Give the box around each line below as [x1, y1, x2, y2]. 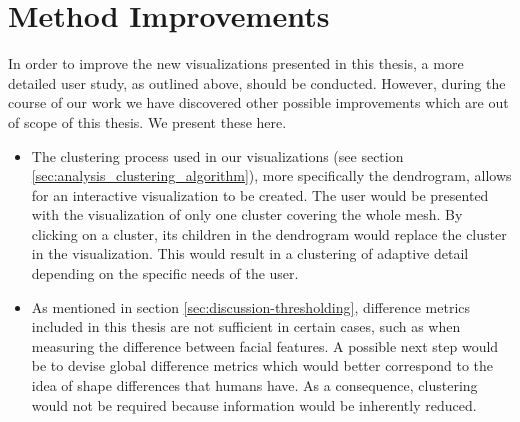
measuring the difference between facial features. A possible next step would [31, 335, 499, 356]
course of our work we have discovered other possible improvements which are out [8, 92, 509, 113]
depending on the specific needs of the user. [31, 263, 299, 284]
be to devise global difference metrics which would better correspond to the [31, 355, 494, 376]
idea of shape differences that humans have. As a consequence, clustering [31, 375, 478, 396]
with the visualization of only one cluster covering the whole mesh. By [31, 204, 463, 225]
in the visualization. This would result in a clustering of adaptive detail [31, 243, 469, 264]
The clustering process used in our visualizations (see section [31, 145, 404, 166]
